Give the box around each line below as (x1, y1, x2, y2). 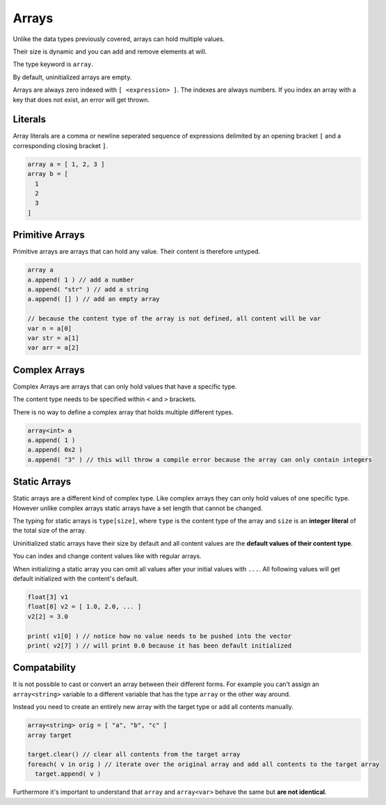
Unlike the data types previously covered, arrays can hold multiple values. (13, 35, 225, 43)
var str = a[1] (27, 334, 79, 342)
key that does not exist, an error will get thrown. (13, 95, 150, 104)
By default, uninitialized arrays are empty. (13, 73, 132, 81)
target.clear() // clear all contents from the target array (27, 751, 241, 758)
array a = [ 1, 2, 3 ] (27, 160, 105, 168)
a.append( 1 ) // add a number (27, 275, 135, 284)
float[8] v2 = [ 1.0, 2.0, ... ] (27, 603, 142, 611)
